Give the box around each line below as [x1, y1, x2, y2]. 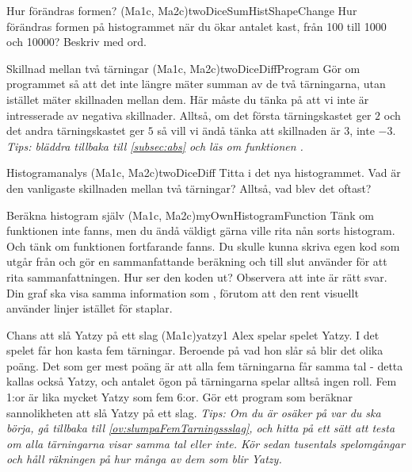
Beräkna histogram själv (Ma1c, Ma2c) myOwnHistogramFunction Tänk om [6, 206, 375, 223]
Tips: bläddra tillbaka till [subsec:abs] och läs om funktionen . [6, 137, 303, 154]
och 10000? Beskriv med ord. [6, 33, 147, 50]
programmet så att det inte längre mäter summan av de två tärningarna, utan [6, 75, 386, 92]
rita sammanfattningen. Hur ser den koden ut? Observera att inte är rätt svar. [6, 268, 387, 285]
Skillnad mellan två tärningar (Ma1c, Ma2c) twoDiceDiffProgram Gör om [6, 59, 360, 76]
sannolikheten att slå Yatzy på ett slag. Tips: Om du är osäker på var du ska [6, 404, 381, 420]
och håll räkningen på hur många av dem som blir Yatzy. [6, 451, 282, 467]
